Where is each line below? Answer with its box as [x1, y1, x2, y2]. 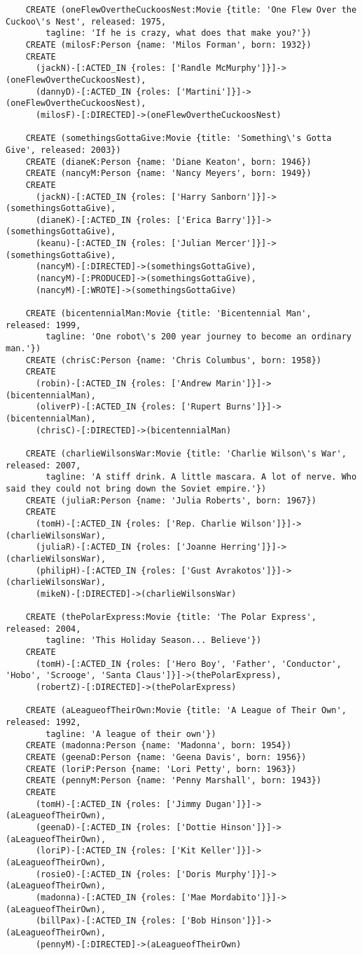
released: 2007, [6, 460, 81, 470]
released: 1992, [6, 717, 81, 728]
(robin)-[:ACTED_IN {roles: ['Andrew [35, 379, 211, 388]
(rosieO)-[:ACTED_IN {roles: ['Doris [35, 869, 211, 879]
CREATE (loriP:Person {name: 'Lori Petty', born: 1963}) [25, 764, 297, 774]
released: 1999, [6, 320, 81, 330]
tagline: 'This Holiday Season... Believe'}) [46, 635, 262, 646]
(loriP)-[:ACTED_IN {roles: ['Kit [35, 846, 197, 856]
